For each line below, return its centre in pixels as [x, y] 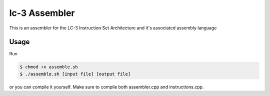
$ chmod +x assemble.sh [49, 67]
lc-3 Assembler [42, 13]
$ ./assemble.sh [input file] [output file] [75, 74]
